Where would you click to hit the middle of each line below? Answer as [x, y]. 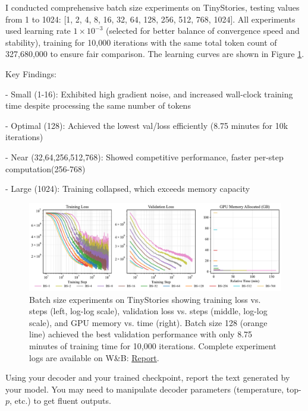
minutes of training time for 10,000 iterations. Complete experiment [153, 345]
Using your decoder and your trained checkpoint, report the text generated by [148, 377]
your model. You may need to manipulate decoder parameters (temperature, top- [153, 389]
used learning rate [38, 31]
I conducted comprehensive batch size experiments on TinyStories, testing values [153, 7]
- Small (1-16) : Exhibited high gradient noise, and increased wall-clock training [149, 94]
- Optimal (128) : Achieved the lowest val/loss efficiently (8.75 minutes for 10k [147, 125]
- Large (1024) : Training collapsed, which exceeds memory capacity [128, 189]
